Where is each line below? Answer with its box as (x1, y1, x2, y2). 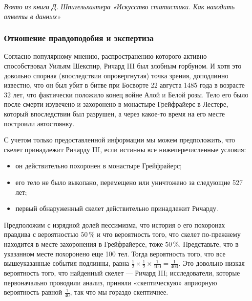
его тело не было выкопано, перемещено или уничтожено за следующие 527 (15, 177, 243, 187)
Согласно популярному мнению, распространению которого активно (4, 51, 207, 61)
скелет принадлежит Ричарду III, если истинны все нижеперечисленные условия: (4, 144, 246, 154)
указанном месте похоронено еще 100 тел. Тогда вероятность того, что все (4, 248, 226, 258)
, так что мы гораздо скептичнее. (70, 287, 168, 297)
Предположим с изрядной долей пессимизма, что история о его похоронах (4, 219, 225, 230)
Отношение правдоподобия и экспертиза (4, 32, 154, 44)
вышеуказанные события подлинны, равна (4, 258, 129, 268)
